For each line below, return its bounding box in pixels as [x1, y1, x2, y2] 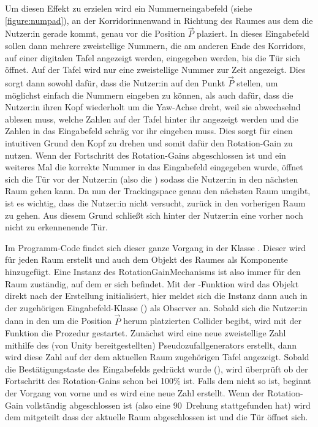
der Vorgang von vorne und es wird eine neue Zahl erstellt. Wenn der [5, 387, 265, 399]
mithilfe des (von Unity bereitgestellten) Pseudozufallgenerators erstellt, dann [5, 338, 297, 351]
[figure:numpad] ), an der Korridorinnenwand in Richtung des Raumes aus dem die [5, 13, 313, 26]
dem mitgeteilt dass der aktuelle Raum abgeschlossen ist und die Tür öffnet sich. [5, 410, 308, 423]
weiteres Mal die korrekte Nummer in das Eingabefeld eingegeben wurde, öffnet [5, 161, 303, 173]
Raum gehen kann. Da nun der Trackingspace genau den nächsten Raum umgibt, [5, 184, 311, 197]
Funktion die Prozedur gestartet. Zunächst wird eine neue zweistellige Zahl [5, 327, 286, 339]
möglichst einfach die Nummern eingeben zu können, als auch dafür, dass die [5, 88, 293, 101]
